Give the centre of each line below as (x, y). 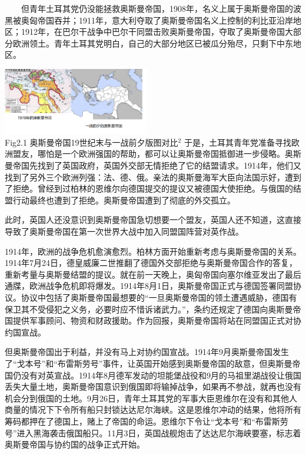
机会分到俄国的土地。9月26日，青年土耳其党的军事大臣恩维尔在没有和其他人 (151, 398)
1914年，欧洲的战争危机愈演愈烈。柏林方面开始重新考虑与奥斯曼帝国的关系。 (153, 251)
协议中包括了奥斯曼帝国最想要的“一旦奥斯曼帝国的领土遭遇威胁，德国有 (159, 297)
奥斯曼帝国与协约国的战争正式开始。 (75, 444)
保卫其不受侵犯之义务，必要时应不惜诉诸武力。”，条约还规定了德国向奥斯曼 (149, 309)
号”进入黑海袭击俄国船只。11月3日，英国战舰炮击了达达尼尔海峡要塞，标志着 (153, 432)
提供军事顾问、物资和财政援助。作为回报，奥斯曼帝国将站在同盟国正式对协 (157, 320)
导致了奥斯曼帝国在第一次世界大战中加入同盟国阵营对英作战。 (124, 231)
